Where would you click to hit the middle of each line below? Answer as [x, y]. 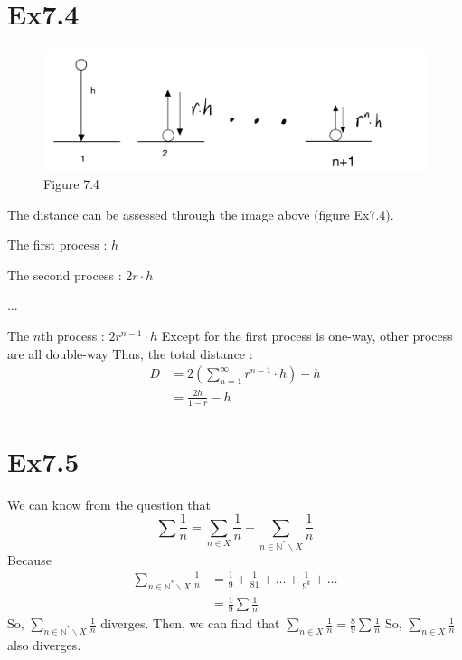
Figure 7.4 [72, 184]
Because [29, 559]
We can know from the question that [109, 504]
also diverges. [44, 644]
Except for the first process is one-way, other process [307, 336]
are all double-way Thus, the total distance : [130, 353]
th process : [73, 336]
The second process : [65, 274]
